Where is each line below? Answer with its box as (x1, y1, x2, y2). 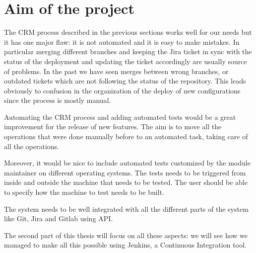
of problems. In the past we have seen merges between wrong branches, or (4, 66, 229, 76)
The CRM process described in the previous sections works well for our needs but (4, 27, 252, 37)
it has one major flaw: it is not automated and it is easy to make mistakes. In (4, 36, 240, 47)
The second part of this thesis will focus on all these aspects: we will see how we (4, 230, 248, 240)
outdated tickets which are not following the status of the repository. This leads (4, 76, 246, 86)
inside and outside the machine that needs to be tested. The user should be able (4, 177, 248, 187)
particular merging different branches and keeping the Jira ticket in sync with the (4, 46, 252, 57)
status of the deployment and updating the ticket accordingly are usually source (4, 56, 247, 66)
